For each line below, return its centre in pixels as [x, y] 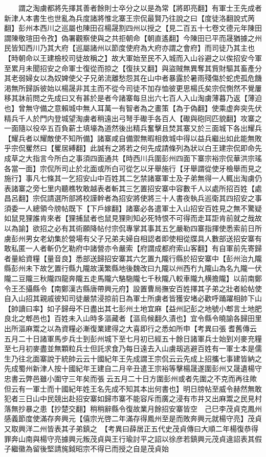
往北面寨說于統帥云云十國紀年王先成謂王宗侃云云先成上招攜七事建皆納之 [140, 358]
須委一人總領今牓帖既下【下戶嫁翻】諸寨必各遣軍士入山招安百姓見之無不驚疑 [133, 208]
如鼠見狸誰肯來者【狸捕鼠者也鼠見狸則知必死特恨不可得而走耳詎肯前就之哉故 [133, 218]
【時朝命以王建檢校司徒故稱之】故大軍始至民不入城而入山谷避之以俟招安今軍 [133, 58]
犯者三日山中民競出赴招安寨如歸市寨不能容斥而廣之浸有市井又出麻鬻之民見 [129, 398]
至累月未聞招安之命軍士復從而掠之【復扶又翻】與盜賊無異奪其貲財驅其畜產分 [133, 68]
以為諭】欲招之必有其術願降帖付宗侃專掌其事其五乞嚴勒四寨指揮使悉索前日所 [133, 228]
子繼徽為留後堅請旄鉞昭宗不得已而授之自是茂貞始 [86, 449]
